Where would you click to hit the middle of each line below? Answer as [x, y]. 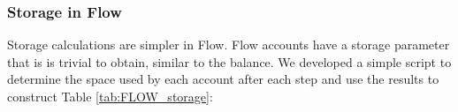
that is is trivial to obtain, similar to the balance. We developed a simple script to [229, 61]
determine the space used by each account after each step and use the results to [223, 79]
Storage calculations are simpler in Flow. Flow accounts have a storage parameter [229, 45]
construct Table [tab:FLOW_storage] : [110, 96]
